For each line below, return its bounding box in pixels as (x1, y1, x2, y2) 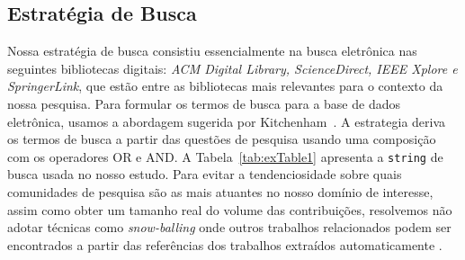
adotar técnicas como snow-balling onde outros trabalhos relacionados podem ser (7, 218, 452, 237)
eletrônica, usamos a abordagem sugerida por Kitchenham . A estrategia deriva (7, 112, 446, 130)
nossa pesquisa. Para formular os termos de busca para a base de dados (7, 94, 400, 112)
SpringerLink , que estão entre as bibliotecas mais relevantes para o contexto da (7, 76, 443, 95)
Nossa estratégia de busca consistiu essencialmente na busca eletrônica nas (7, 41, 417, 60)
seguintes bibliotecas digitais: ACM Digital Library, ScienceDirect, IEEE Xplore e (7, 58, 458, 77)
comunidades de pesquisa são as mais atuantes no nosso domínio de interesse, (7, 183, 434, 202)
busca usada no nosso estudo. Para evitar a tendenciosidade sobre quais (7, 165, 402, 184)
